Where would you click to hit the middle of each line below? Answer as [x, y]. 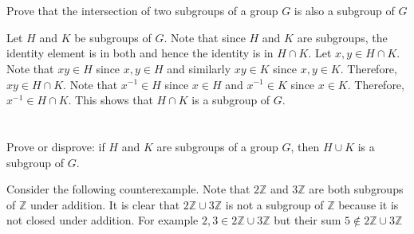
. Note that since [205, 37]
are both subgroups [356, 189]
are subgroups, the [342, 37]
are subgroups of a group [217, 146]
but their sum [308, 220]
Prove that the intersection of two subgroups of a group [142, 11]
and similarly [199, 68]
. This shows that [110, 100]
